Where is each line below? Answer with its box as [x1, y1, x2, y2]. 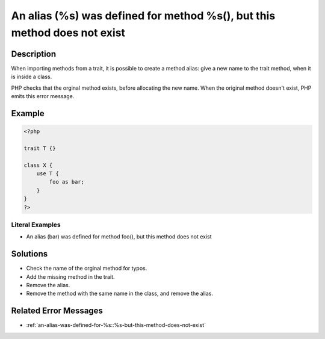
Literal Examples [11, 220, 61, 229]
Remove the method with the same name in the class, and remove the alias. [26, 290, 214, 297]
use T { [36, 170, 60, 177]
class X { [23, 161, 53, 169]
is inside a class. [11, 73, 52, 81]
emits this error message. [11, 93, 75, 100]
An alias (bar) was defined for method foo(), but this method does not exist [26, 233, 212, 240]
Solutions [11, 249, 48, 259]
